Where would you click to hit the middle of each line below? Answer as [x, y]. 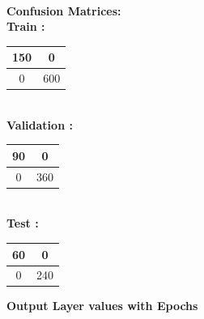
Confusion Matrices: [64, 10]
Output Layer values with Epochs [102, 306]
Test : [23, 223]
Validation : [40, 124]
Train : [26, 26]
